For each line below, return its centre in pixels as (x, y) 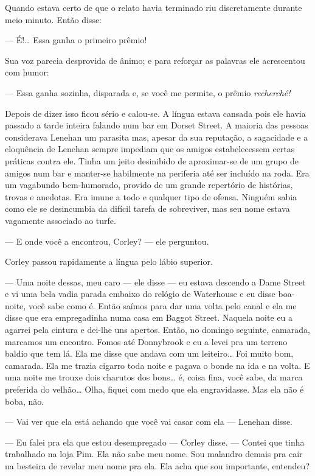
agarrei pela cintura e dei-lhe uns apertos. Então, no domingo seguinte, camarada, (157, 330)
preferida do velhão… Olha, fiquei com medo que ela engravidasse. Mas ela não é (154, 389)
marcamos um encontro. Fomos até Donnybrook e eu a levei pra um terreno (146, 341)
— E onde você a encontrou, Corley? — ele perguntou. (107, 241)
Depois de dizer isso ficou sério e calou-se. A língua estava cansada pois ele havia (155, 113)
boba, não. (25, 401)
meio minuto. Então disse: (54, 19)
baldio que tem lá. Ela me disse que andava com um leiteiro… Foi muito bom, (149, 353)
